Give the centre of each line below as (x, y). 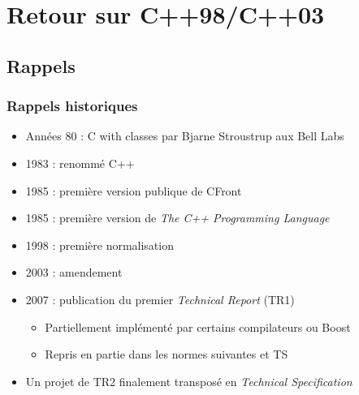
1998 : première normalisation (99, 245)
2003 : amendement (74, 272)
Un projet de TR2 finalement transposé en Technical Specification (189, 381)
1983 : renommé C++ (80, 163)
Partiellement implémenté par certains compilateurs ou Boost (198, 326)
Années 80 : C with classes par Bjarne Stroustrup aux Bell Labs (185, 136)
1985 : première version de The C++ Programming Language (177, 218)
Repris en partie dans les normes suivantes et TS (167, 354)
